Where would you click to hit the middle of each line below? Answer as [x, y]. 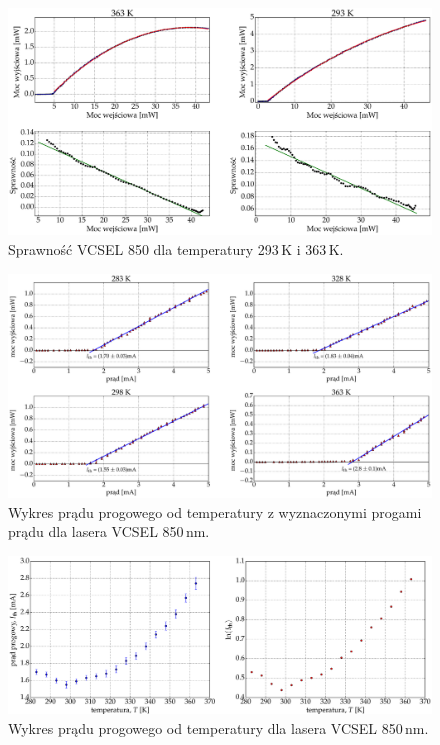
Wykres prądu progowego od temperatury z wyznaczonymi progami [215, 511]
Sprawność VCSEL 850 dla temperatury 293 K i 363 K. [176, 248]
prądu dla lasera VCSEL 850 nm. [109, 531]
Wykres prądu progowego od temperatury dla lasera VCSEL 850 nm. [218, 727]
